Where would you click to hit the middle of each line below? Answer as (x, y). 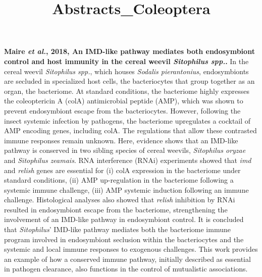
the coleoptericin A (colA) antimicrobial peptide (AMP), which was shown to (124, 101)
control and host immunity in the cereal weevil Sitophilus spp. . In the (126, 61)
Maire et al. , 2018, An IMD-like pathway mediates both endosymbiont (129, 51)
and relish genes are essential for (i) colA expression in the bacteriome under (122, 170)
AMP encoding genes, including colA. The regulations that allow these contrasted (130, 130)
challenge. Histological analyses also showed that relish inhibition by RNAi (120, 200)
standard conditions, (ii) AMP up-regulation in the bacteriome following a (119, 180)
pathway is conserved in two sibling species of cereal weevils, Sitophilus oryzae (125, 150)
